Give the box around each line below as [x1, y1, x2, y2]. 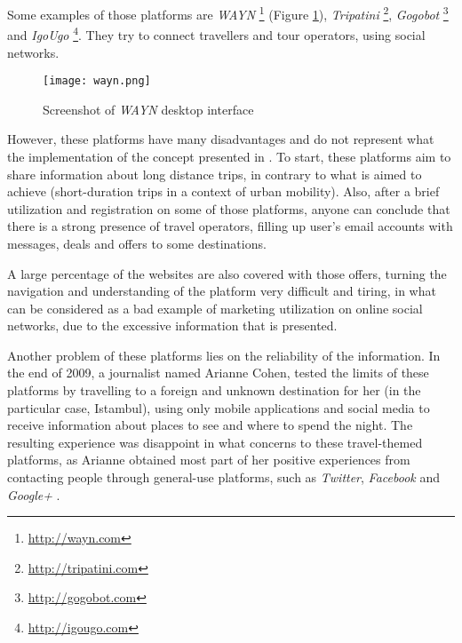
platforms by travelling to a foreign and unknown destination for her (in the [7, 381, 421, 400]
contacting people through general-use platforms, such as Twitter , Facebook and [7, 468, 440, 487]
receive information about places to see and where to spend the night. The [7, 416, 413, 434]
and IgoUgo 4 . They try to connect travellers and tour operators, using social [7, 23, 426, 44]
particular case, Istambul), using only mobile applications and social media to [7, 398, 430, 417]
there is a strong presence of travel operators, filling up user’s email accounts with [7, 217, 453, 235]
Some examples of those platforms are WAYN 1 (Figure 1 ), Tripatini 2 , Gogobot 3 [7, 3, 449, 23]
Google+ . [7, 485, 60, 504]
